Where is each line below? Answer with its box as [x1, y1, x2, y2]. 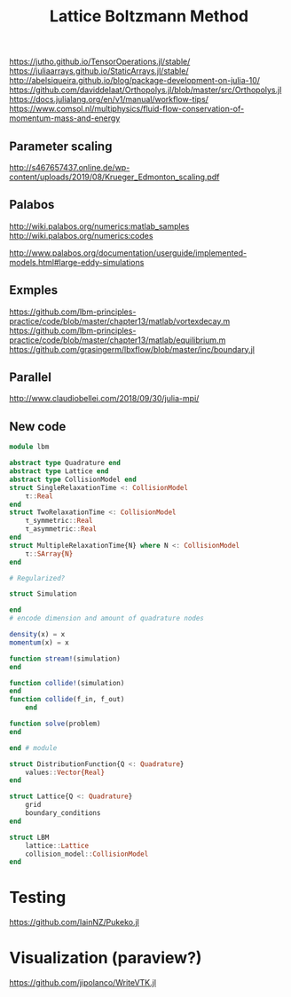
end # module [9, 743, 58, 752]
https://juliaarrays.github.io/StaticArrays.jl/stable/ [9, 66, 189, 76]
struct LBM [9, 833, 50, 842]
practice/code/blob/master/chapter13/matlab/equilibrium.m [9, 335, 226, 345]
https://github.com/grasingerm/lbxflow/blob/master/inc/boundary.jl [9, 344, 256, 354]
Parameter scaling [9, 138, 113, 154]
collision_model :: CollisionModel [25, 850, 149, 859]
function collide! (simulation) [9, 678, 125, 687]
